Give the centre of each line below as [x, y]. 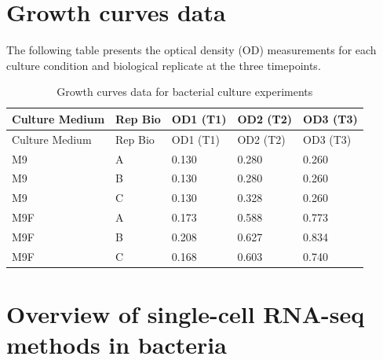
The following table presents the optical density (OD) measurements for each [191, 50]
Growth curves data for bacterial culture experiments [185, 92]
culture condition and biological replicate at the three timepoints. [164, 65]
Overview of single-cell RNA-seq [186, 314]
